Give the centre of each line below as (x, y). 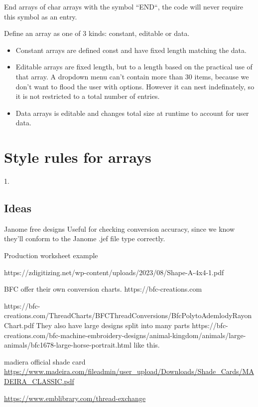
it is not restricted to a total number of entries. (88, 96)
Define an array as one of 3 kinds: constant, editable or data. (97, 33)
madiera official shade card (45, 361)
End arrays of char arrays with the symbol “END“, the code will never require (124, 6)
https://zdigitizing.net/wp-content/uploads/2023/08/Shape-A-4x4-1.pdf (114, 272)
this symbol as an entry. (41, 16)
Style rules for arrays (78, 157)
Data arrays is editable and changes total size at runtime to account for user (132, 113)
